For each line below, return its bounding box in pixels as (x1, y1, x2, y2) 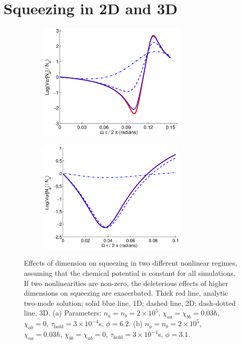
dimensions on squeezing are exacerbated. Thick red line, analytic (24, 288, 228, 298)
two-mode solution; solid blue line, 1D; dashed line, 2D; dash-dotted (24, 297, 236, 308)
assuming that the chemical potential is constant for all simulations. (24, 268, 235, 278)
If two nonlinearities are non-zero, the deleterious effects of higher (24, 277, 228, 288)
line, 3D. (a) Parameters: (24, 307, 102, 318)
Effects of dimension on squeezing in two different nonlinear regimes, (24, 257, 237, 268)
